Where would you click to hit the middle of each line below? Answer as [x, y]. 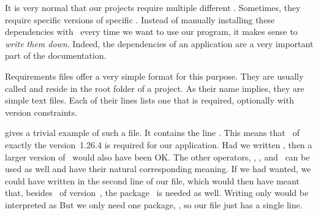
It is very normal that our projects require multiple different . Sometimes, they [153, 7]
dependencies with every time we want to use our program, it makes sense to [151, 32]
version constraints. [41, 112]
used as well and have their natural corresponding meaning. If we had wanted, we [158, 169]
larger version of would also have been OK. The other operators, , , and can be [157, 157]
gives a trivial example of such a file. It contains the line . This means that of [152, 133]
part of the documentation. [56, 55]
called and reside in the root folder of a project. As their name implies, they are [155, 88]
